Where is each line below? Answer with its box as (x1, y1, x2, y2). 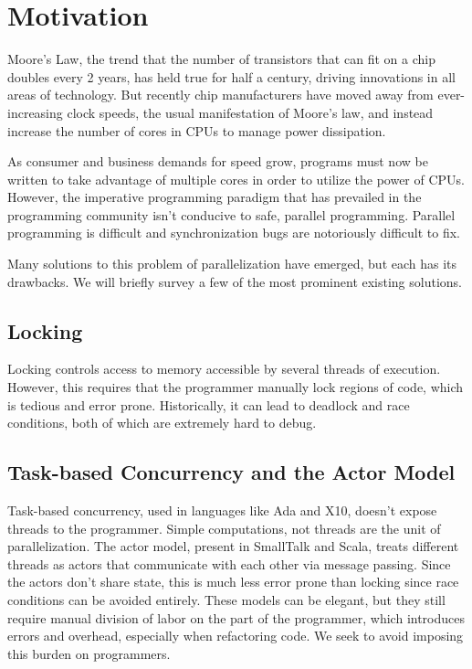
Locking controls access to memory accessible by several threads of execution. (7, 359, 441, 378)
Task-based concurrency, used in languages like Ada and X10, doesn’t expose (7, 501, 437, 520)
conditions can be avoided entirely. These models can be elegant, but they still (7, 590, 446, 609)
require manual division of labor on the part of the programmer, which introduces (7, 608, 466, 627)
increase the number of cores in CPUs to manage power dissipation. (7, 121, 386, 140)
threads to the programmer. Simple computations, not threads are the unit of (7, 518, 441, 537)
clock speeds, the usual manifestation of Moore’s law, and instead (67, 102, 434, 122)
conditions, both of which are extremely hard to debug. (7, 413, 317, 432)
